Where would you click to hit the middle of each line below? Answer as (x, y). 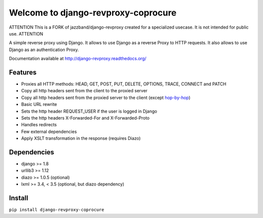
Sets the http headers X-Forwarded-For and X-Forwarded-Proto (85, 118)
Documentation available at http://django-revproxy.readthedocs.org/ (78, 59)
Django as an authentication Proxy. (44, 50)
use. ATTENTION (26, 34)
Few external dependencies (49, 132)
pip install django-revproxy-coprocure (56, 210)
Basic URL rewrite (39, 104)
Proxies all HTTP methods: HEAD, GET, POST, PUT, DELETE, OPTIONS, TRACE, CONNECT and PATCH (124, 84)
